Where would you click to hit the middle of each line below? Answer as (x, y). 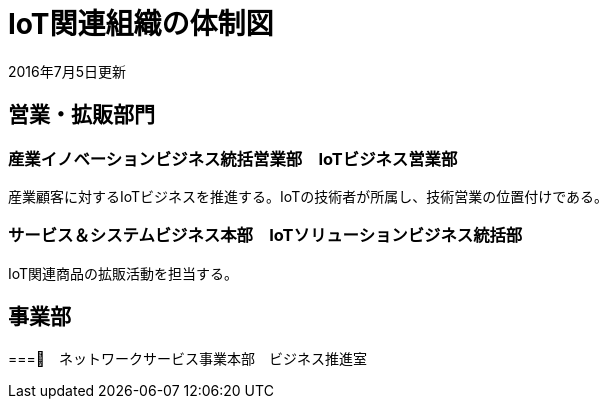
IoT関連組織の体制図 (141, 24)
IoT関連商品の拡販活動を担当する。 (123, 273)
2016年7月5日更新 (67, 71)
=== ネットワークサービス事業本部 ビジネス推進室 (187, 358)
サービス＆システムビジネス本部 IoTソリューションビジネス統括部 (265, 235)
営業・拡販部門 (81, 115)
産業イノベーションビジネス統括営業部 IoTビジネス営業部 (233, 158)
